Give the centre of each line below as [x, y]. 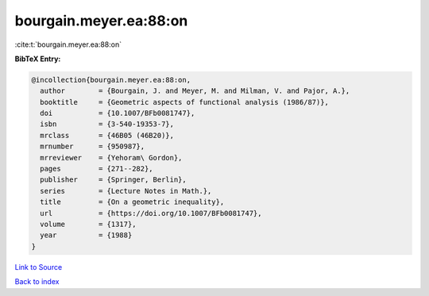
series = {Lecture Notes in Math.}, [126, 191]
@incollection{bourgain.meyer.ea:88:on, [111, 80]
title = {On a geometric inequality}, [132, 202]
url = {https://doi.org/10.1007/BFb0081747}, [151, 213]
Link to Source [39, 267]
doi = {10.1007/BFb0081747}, [118, 113]
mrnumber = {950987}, [93, 146]
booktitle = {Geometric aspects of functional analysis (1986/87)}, [185, 102]
